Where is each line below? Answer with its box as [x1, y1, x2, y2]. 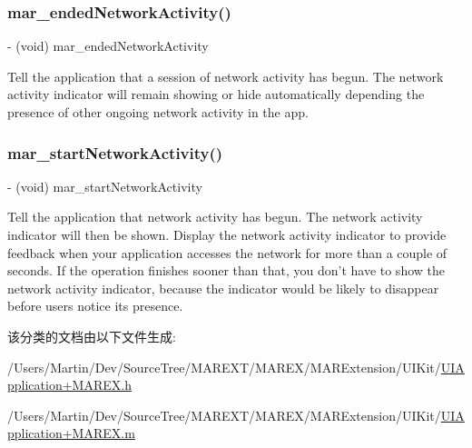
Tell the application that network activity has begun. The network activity [7, 207, 423, 226]
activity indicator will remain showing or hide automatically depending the [7, 85, 425, 104]
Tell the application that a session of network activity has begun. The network [7, 66, 444, 85]
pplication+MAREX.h [7, 375, 132, 394]
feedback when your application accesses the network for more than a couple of [7, 243, 447, 262]
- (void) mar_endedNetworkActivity [7, 36, 209, 55]
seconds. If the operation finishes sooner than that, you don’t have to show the [7, 261, 445, 280]
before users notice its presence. [7, 296, 183, 315]
